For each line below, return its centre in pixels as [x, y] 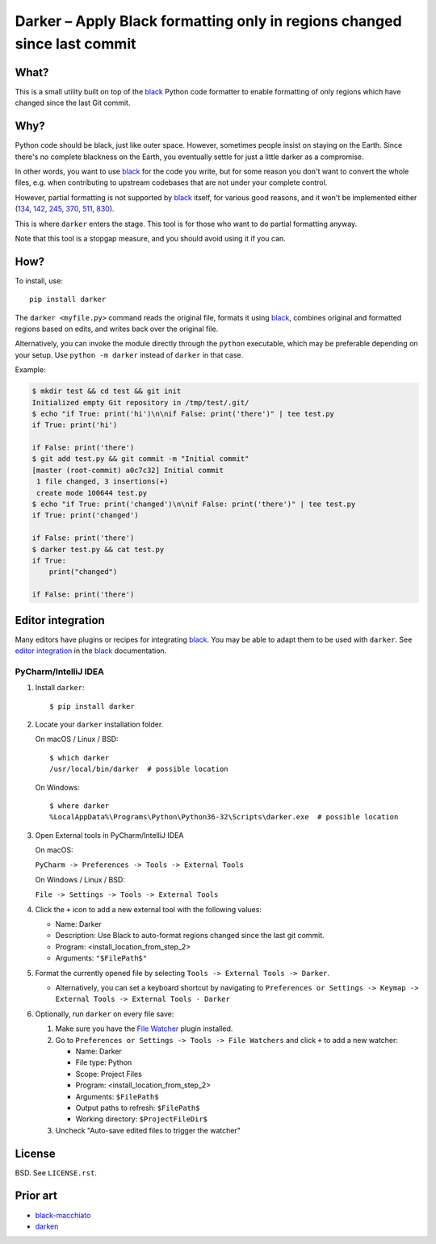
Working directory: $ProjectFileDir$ [142, 1119]
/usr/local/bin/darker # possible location [139, 769]
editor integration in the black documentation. [91, 651]
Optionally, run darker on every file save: [105, 1014]
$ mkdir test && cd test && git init [107, 391]
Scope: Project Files [109, 1074]
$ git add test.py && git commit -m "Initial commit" [140, 459]
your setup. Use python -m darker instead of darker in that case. [129, 354]
